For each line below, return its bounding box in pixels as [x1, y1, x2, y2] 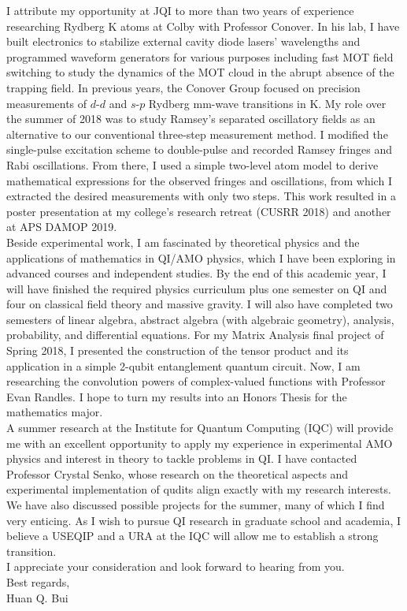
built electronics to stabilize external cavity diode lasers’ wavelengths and [6, 33, 361, 50]
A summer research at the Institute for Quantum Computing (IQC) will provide [6, 419, 394, 436]
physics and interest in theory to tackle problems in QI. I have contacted [6, 450, 357, 467]
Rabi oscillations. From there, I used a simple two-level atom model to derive [6, 156, 379, 173]
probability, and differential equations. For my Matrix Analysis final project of [6, 326, 384, 343]
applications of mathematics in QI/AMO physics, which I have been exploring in [6, 249, 396, 266]
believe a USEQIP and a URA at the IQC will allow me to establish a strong [6, 527, 379, 544]
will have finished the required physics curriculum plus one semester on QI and [6, 280, 387, 296]
